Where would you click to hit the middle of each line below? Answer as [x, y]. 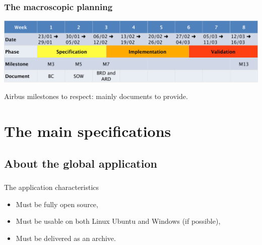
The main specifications [88, 131]
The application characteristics [52, 187]
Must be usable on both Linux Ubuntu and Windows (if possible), [118, 221]
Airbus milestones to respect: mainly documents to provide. [96, 96]
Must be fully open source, [57, 204]
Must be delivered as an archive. [66, 238]
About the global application [81, 163]
